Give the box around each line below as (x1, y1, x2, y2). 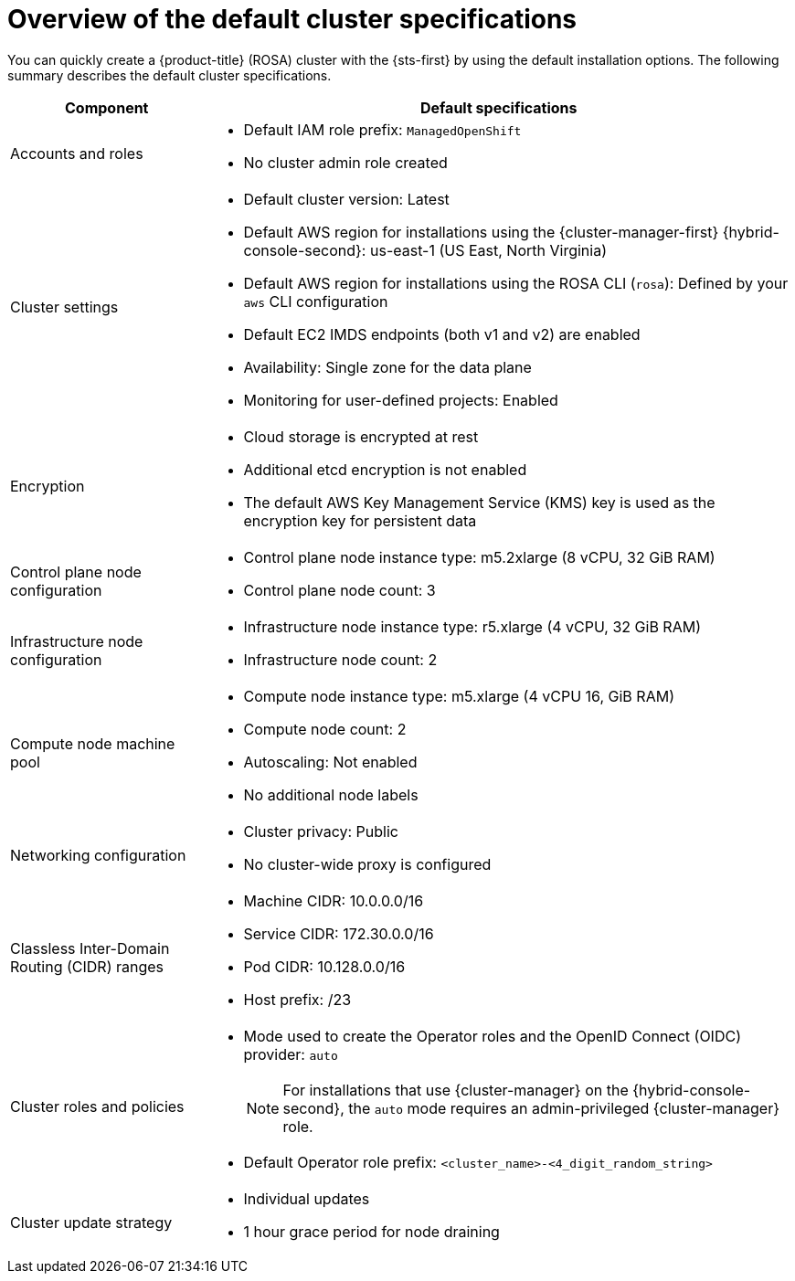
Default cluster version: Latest (243, 189, 450, 208)
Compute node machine (10, 734, 175, 753)
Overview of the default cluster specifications (7, 4, 578, 35)
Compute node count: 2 (243, 719, 407, 738)
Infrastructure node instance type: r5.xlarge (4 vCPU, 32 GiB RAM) (243, 617, 701, 636)
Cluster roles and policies (10, 1096, 185, 1116)
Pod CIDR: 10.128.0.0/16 (243, 957, 406, 976)
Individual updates (243, 1189, 370, 1208)
